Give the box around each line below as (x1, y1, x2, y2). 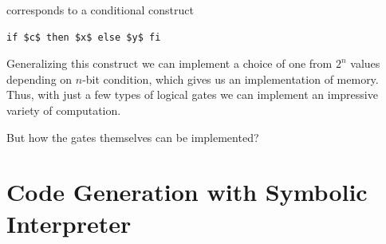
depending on (6, 70, 73, 87)
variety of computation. (6, 101, 121, 118)
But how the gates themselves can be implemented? (6, 128, 259, 145)
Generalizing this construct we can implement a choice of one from (6, 55, 333, 72)
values (350, 55, 380, 72)
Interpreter (6, 207, 132, 239)
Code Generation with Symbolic (6, 175, 368, 208)
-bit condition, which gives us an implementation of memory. (82, 70, 379, 87)
